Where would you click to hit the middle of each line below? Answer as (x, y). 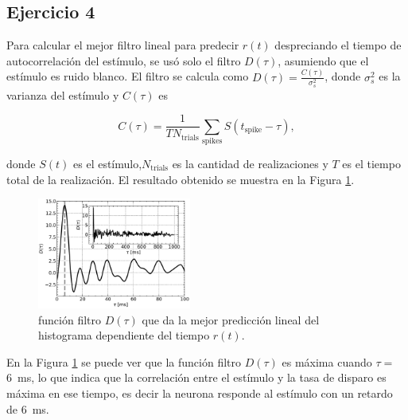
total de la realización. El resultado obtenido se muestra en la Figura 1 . (181, 179)
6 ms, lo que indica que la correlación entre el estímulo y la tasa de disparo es (196, 377)
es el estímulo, (108, 163)
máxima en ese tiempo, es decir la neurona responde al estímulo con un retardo (200, 393)
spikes (212, 141)
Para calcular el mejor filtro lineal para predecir (123, 45)
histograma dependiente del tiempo (124, 335)
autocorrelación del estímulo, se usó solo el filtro (124, 60)
